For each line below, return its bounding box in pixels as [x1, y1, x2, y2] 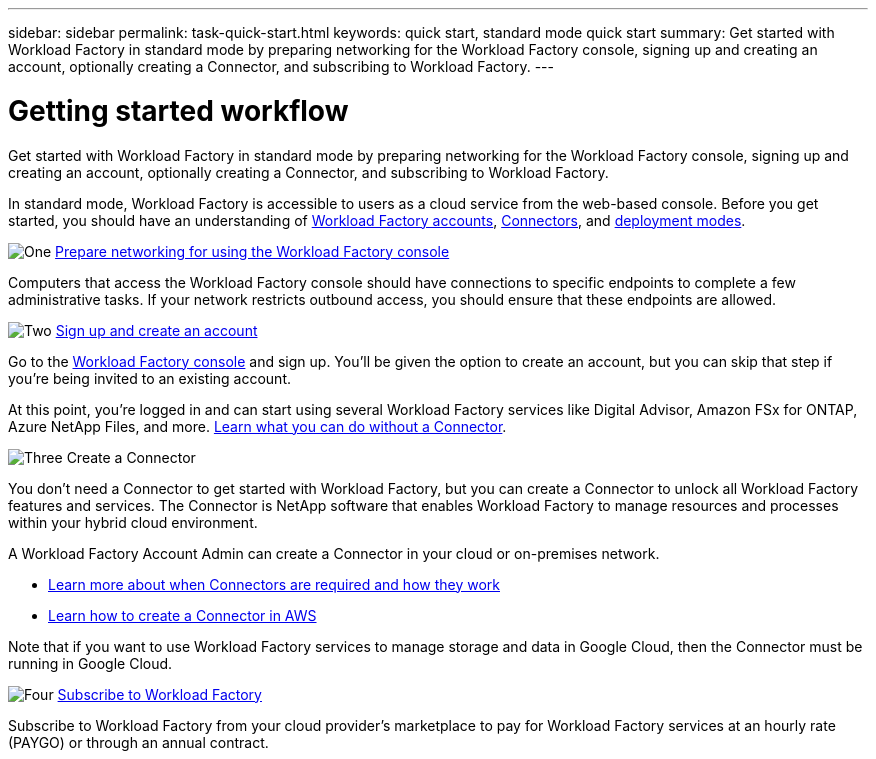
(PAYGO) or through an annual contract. [8, 733, 269, 751]
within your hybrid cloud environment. [8, 513, 258, 531]
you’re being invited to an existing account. [8, 369, 292, 387]
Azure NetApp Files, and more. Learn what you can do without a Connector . [8, 417, 507, 435]
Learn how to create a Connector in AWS [48, 606, 317, 624]
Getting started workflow [8, 93, 349, 128]
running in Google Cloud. [8, 654, 173, 672]
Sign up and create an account [55, 321, 258, 339]
